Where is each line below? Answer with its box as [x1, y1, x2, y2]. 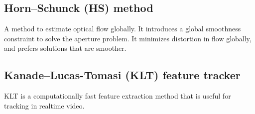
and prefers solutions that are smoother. [4, 43, 127, 53]
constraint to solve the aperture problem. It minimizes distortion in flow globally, [4, 33, 252, 43]
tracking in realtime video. [4, 100, 85, 111]
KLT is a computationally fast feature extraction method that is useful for [4, 91, 231, 101]
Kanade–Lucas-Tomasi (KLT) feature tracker [4, 67, 241, 83]
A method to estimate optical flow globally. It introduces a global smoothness [4, 23, 241, 34]
